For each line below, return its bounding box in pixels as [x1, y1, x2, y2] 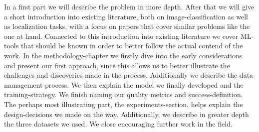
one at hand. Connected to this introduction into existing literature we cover [4, 30, 239, 41]
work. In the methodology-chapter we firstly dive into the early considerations [4, 50, 243, 60]
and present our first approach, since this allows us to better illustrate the [4, 60, 230, 70]
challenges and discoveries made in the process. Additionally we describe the [4, 70, 238, 80]
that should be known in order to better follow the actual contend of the [20, 40, 243, 51]
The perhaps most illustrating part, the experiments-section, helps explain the [4, 99, 243, 109]
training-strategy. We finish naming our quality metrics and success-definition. [4, 89, 243, 100]
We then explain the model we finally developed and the [71, 79, 244, 90]
